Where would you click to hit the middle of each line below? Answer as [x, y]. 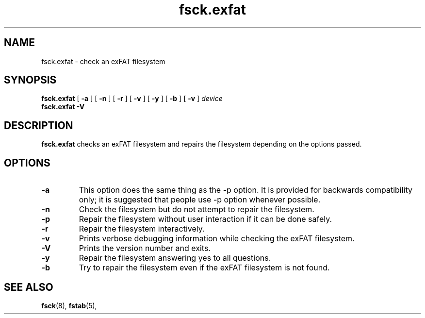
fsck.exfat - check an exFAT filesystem [103, 61]
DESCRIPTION [39, 125]
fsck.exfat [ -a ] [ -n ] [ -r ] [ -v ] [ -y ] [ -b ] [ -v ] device [132, 99]
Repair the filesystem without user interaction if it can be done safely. [205, 219]
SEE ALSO [29, 287]
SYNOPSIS [30, 80]
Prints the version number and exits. [145, 248]
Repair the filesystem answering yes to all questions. [175, 258]
